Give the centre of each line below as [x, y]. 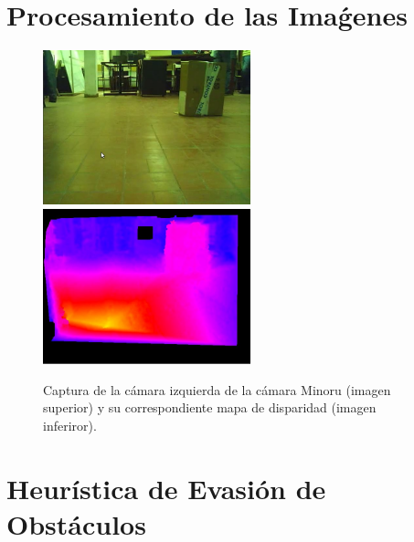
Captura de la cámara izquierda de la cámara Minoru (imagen [217, 389]
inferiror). [70, 425]
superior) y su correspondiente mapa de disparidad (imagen [210, 407]
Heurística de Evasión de [166, 488]
